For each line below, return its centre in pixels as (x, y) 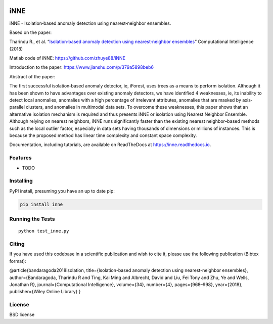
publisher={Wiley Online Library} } (45, 292)
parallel (17, 107)
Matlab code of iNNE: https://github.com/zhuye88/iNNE (67, 58)
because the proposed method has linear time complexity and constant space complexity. (103, 135)
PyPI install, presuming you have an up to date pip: (62, 191)
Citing (17, 244)
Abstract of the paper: (32, 76)
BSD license (22, 315)
